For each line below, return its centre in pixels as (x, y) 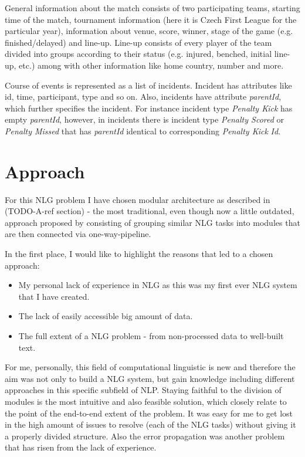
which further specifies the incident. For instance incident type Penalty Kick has (149, 108)
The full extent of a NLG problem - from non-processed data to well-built (151, 336)
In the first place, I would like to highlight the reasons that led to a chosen (139, 254)
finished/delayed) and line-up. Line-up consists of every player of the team (138, 42)
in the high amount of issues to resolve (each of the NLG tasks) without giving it (150, 424)
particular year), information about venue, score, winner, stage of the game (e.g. (149, 31)
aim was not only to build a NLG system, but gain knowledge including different (150, 378)
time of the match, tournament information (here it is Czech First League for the (151, 19)
